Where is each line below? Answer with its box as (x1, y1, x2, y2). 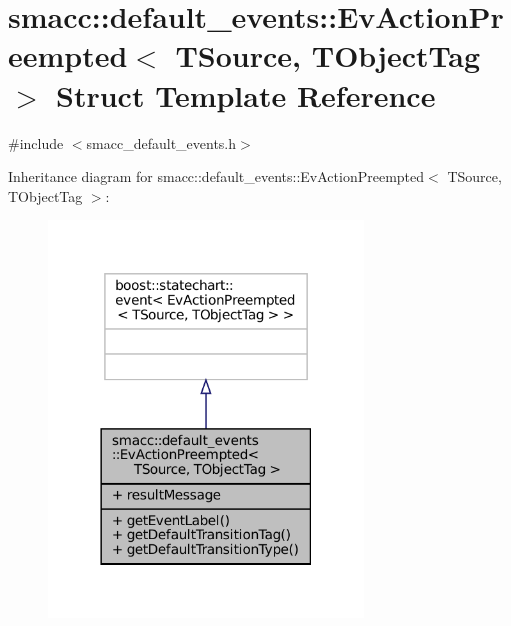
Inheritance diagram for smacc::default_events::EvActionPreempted (8, 166, 425, 187)
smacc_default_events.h (86, 132, 237, 153)
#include (8, 132, 64, 153)
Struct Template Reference (56, 74, 436, 115)
